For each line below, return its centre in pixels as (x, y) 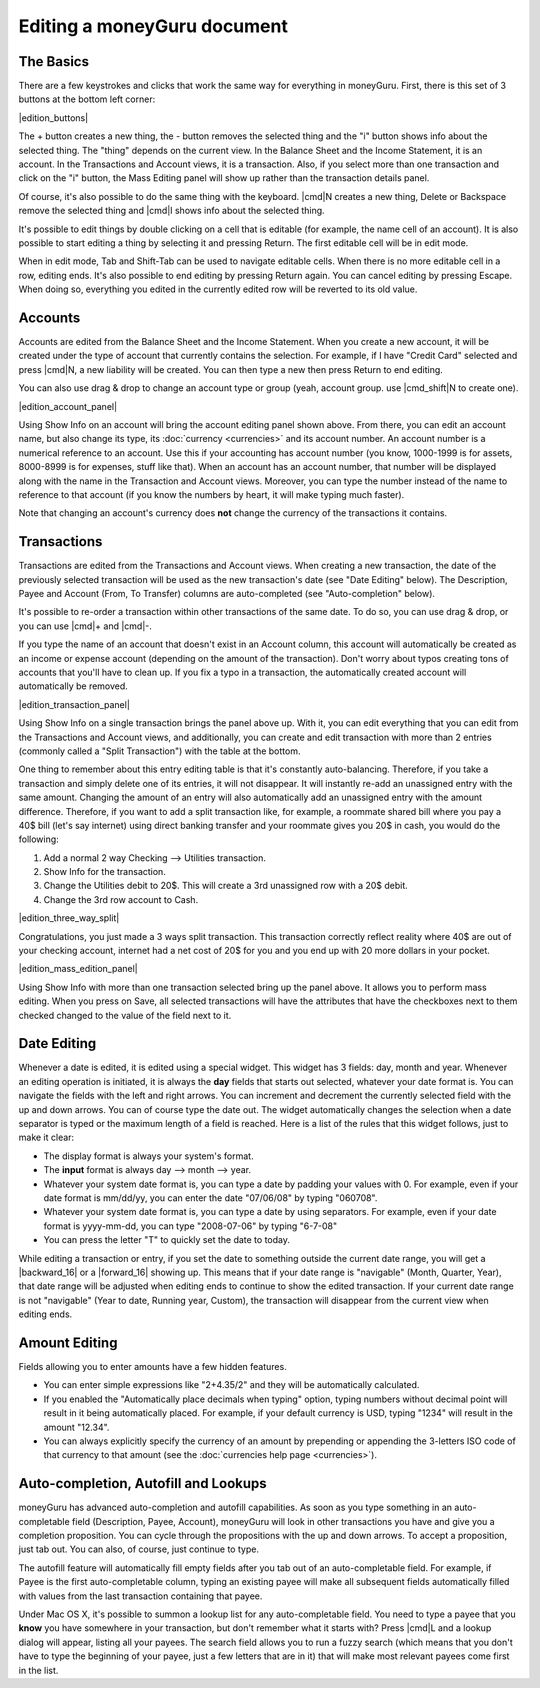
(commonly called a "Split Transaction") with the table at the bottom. (159, 751)
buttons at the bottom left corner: (87, 99)
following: (38, 839)
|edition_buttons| (53, 117)
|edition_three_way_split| (69, 918)
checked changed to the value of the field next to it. (125, 1015)
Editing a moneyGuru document (153, 26)
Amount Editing (68, 1342)
